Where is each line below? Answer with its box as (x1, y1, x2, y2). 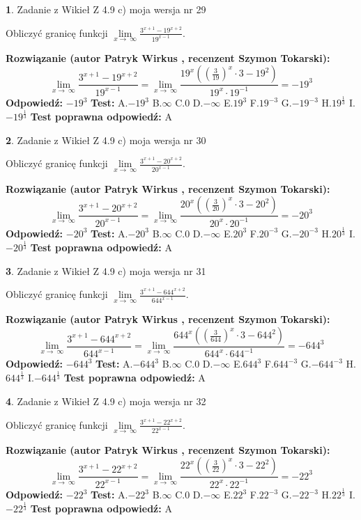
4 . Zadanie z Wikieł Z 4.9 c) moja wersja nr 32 (6, 393, 206, 408)
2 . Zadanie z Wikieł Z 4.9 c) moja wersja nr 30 (6, 132, 206, 147)
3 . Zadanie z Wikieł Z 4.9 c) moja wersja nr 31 (6, 263, 206, 278)
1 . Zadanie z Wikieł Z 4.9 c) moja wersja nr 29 (6, 2, 206, 16)
